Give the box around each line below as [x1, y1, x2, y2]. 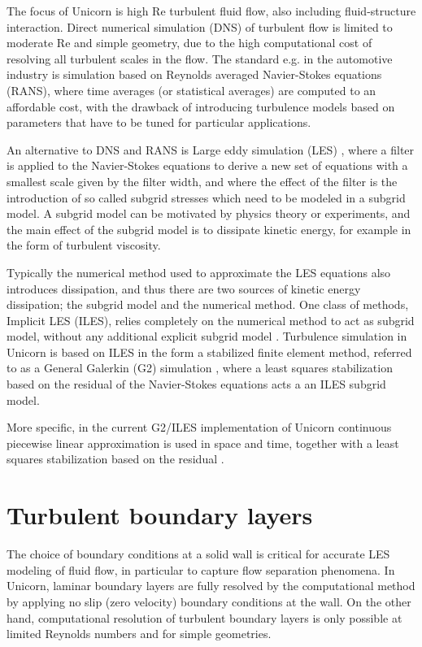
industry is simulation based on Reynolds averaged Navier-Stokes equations [7, 66, 382, 83]
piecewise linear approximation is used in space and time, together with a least [7, 434, 399, 451]
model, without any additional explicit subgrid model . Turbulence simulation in [7, 328, 407, 345]
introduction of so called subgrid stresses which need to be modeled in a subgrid [7, 189, 406, 206]
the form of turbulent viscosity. [7, 237, 161, 254]
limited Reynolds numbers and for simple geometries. [7, 625, 272, 642]
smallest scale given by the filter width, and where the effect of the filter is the [7, 172, 398, 189]
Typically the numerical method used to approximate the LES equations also [7, 263, 391, 280]
